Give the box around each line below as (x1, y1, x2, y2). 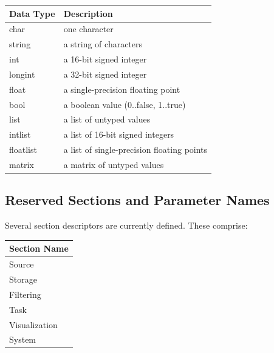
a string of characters (63, 38, 143, 50)
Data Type (9, 7, 55, 19)
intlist (9, 128, 31, 141)
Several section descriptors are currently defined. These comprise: (5, 219, 248, 232)
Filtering (9, 287, 41, 300)
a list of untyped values (63, 113, 151, 126)
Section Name (9, 242, 69, 255)
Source (9, 258, 34, 271)
